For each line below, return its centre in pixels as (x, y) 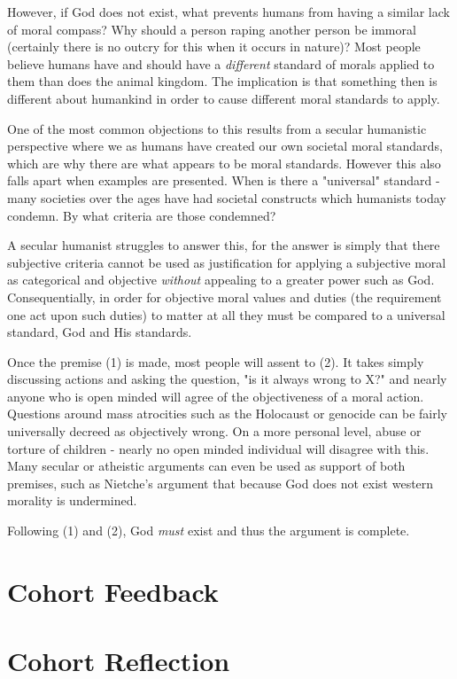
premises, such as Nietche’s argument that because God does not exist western (221, 483)
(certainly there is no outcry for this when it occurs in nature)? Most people (214, 47)
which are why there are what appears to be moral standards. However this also (224, 163)
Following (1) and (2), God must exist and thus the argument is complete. (209, 531)
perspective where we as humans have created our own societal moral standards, (225, 146)
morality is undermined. (72, 500)
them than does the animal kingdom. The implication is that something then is (222, 81)
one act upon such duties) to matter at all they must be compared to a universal (226, 314)
